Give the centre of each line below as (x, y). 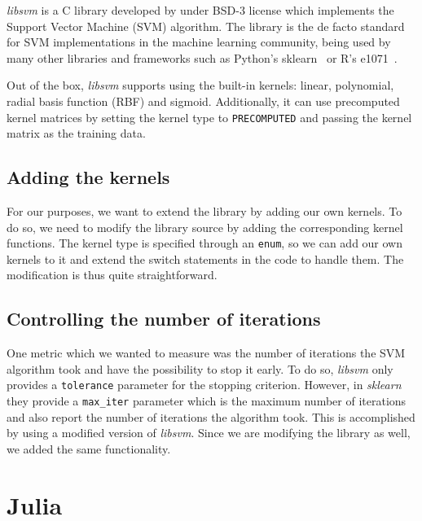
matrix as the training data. (76, 133)
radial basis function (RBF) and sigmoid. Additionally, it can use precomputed (203, 101)
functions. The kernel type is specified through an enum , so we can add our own (205, 243)
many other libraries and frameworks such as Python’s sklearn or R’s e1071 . (202, 57)
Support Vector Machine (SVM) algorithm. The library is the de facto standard (206, 26)
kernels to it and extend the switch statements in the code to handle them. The (205, 258)
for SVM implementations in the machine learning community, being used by (199, 42)
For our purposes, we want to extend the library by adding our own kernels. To (204, 211)
